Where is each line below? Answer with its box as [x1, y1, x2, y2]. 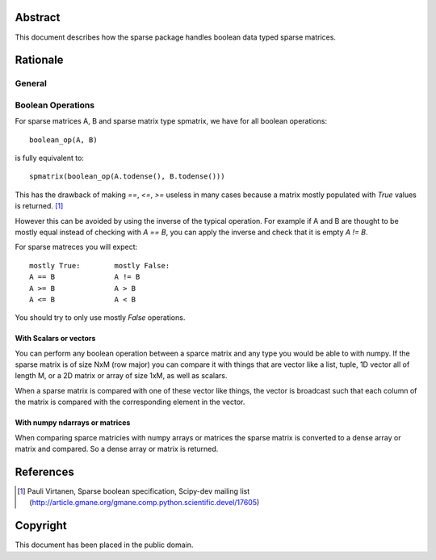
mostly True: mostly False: [29, 261, 170, 270]
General [15, 78, 48, 89]
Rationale [15, 53, 64, 67]
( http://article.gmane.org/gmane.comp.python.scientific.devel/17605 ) [29, 498, 260, 507]
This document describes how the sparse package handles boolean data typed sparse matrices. [15, 32, 337, 42]
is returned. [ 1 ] [15, 201, 64, 211]
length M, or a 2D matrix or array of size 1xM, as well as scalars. [15, 371, 228, 381]
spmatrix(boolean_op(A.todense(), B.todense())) [29, 172, 225, 181]
